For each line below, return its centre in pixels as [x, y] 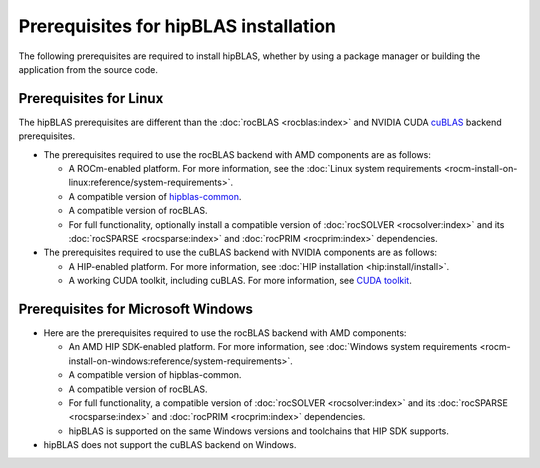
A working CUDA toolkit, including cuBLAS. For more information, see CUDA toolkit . [240, 281]
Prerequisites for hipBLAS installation [177, 26]
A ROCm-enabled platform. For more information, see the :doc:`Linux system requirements [255, 169]
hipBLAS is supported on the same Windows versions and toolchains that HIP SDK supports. [259, 431]
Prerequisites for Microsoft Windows [136, 308]
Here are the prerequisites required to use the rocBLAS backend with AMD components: [225, 333]
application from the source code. [88, 69]
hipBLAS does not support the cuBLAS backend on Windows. [170, 445]
